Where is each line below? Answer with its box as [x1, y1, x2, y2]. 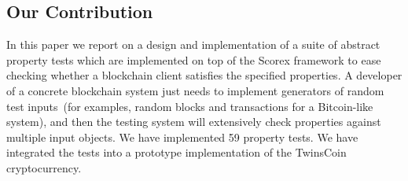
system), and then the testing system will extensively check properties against [6, 113, 381, 130]
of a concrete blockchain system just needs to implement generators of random [6, 82, 384, 98]
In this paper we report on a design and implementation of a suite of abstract [6, 36, 380, 53]
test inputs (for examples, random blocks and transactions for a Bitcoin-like [6, 98, 373, 114]
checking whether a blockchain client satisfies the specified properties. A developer [6, 67, 402, 83]
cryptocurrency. [6, 159, 82, 175]
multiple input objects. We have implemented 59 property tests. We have [6, 128, 358, 145]
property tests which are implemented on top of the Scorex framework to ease [6, 51, 381, 68]
